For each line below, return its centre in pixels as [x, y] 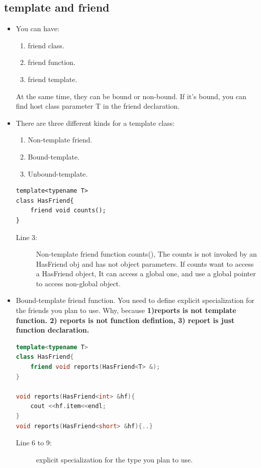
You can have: [37, 28]
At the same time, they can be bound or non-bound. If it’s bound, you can [131, 96]
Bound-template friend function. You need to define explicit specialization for [135, 300]
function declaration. [53, 330]
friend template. [53, 79]
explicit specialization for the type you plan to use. [114, 459]
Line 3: [26, 237]
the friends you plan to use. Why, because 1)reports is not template [126, 310]
